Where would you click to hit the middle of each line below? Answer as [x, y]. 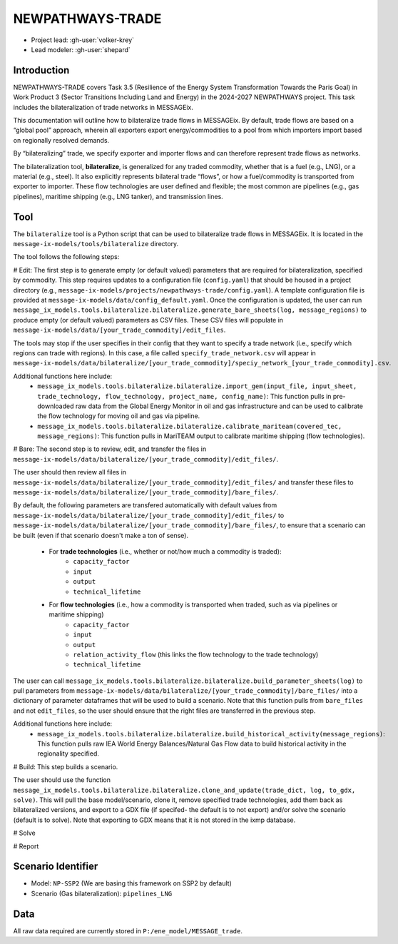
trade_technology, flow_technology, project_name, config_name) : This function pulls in [184, 396]
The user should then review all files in [70, 472]
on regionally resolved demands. [61, 140]
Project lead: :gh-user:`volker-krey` [83, 40]
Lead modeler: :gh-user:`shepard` [81, 49]
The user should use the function [62, 780]
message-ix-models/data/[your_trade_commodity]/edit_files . [119, 330]
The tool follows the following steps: [66, 257]
